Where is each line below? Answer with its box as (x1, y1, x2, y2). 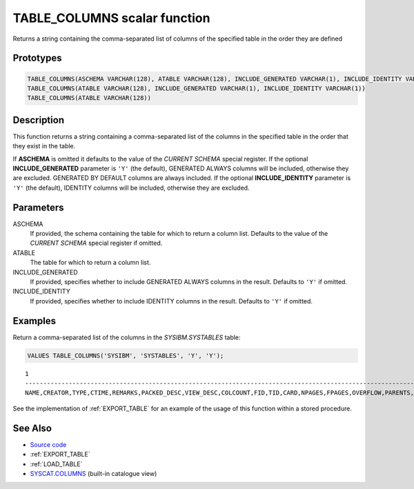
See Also (12, 422, 52, 434)
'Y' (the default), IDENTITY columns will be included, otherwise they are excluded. (12, 183, 250, 192)
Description (12, 114, 65, 126)
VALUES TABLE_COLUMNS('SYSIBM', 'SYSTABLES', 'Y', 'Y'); (27, 352, 224, 359)
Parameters (12, 201, 64, 213)
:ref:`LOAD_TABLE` (30, 459, 83, 468)
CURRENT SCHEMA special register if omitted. (30, 239, 163, 248)
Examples (12, 315, 57, 327)
